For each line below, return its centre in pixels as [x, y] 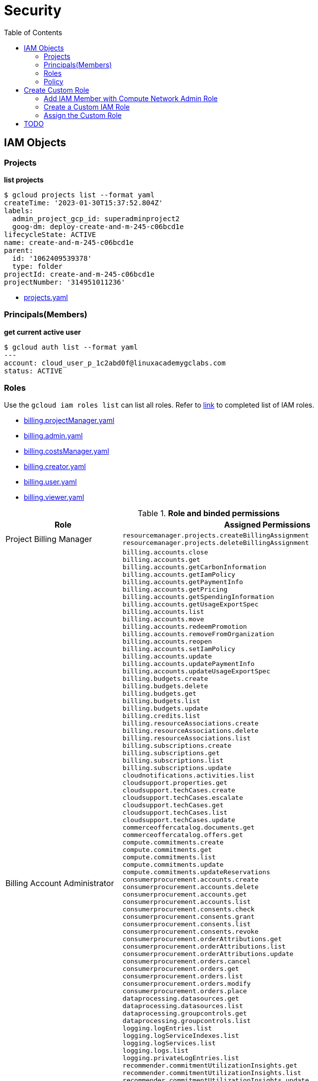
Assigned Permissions [267, 525]
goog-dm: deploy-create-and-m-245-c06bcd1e [98, 226]
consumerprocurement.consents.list [187, 924]
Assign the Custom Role [83, 115]
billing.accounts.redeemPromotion [185, 627]
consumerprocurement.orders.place [185, 991]
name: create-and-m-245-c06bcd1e [69, 242]
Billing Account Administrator [60, 883]
